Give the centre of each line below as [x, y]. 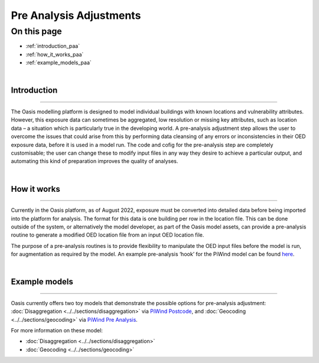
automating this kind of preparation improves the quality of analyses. [95, 161]
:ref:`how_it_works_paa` [55, 54]
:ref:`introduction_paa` [53, 46]
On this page [36, 31]
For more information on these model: [57, 331]
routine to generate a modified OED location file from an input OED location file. [108, 235]
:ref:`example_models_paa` [58, 63]
